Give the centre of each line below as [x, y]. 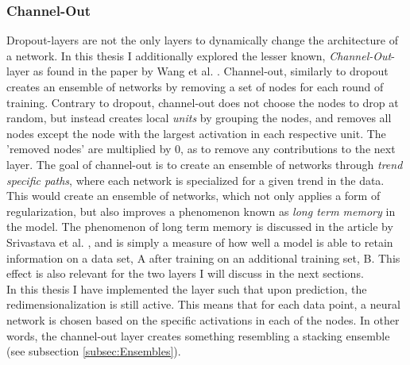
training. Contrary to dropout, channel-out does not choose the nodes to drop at [203, 102]
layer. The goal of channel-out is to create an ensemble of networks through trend [205, 164]
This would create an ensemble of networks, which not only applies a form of [193, 196]
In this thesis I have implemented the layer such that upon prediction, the [187, 288]
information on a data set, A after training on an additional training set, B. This [203, 257]
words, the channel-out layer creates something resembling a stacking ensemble [198, 335]
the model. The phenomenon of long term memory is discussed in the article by [200, 227]
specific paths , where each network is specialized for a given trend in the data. [195, 180]
